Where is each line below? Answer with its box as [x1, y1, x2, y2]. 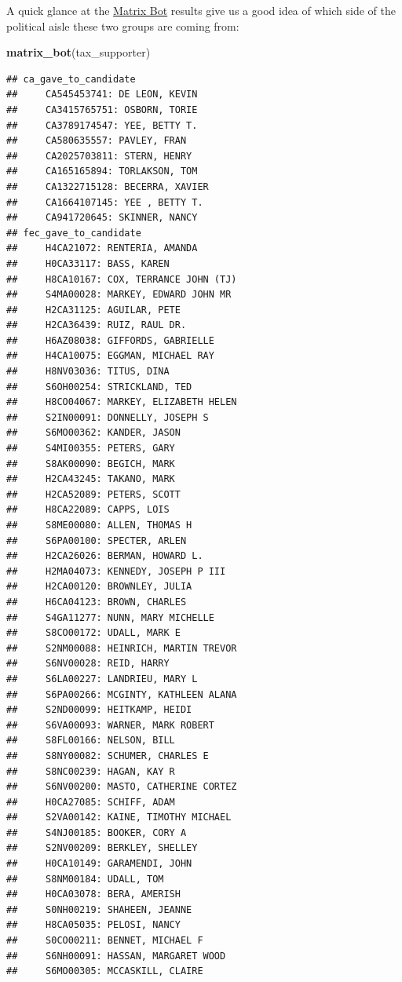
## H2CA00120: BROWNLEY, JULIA [6, 581, 192, 593]
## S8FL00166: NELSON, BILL [6, 735, 175, 747]
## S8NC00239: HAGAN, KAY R [6, 765, 175, 777]
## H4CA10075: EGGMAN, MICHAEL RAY [6, 350, 214, 362]
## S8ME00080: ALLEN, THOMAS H [6, 520, 192, 531]
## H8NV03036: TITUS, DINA [6, 366, 170, 378]
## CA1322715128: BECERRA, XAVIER [6, 181, 209, 192]
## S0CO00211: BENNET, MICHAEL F [6, 935, 203, 947]
